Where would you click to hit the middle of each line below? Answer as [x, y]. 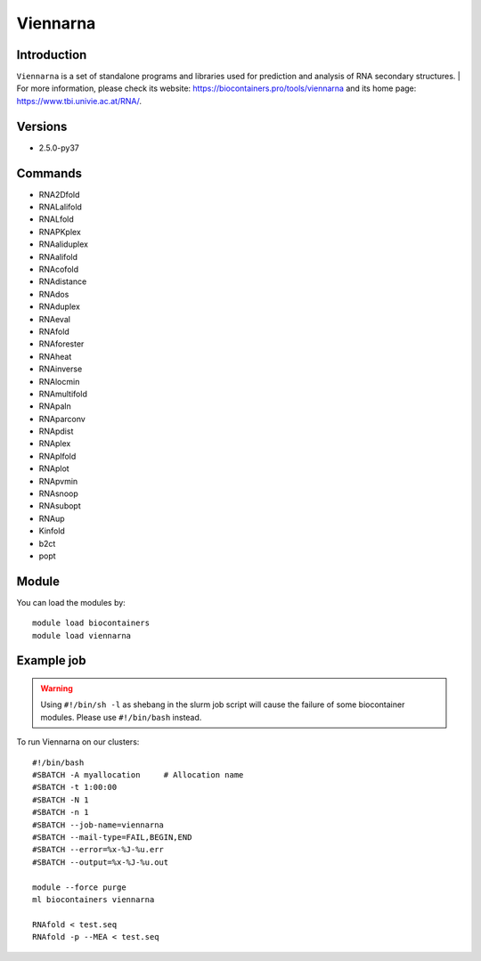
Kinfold [52, 531]
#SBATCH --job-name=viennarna [98, 825]
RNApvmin [58, 481]
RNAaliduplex [64, 244]
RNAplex [55, 444]
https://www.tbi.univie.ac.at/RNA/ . [79, 101]
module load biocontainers [91, 623]
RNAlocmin [59, 381]
